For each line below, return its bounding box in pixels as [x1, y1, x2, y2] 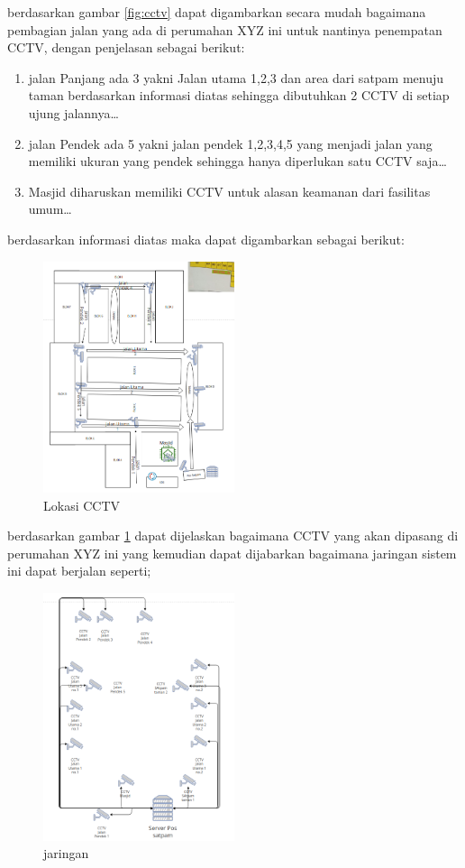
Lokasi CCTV [43, 495, 121, 514]
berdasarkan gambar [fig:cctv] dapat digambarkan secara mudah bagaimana [7, 3, 426, 21]
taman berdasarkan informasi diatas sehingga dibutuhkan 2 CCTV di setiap [28, 86, 450, 105]
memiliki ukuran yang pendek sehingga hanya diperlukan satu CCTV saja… [28, 152, 447, 171]
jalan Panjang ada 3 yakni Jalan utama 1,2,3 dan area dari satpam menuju [28, 68, 444, 87]
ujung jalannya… [28, 103, 119, 122]
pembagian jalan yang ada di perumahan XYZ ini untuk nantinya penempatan [7, 20, 442, 39]
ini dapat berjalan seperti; [7, 561, 151, 580]
